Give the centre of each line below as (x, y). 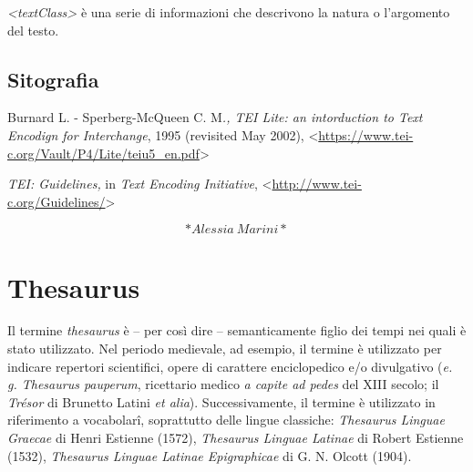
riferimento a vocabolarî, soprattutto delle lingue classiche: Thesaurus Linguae (226, 420)
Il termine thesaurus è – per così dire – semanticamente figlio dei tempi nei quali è (237, 330)
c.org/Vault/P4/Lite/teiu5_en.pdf (103, 153)
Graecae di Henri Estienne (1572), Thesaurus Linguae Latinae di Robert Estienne (236, 438)
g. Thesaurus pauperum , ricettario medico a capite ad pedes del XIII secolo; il (223, 384)
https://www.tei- (366, 134)
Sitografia (53, 79)
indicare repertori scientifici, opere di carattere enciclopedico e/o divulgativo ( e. (230, 366)
